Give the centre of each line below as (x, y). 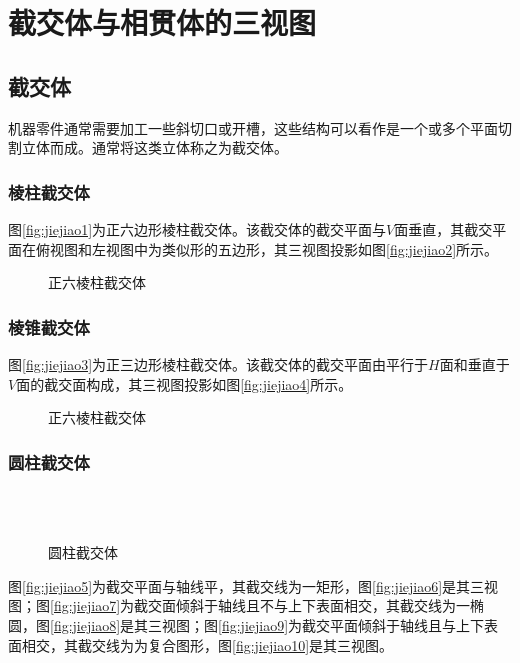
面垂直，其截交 (443, 228)
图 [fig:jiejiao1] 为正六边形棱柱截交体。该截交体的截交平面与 (197, 228)
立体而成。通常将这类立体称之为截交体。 (154, 147)
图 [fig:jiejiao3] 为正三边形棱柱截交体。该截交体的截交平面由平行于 (218, 363)
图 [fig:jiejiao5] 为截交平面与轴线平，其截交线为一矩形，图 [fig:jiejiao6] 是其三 (246, 585)
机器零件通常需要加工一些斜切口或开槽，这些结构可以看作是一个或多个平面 (253, 127)
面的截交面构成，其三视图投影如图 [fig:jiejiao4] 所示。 (184, 383)
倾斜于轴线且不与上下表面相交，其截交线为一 (323, 605)
